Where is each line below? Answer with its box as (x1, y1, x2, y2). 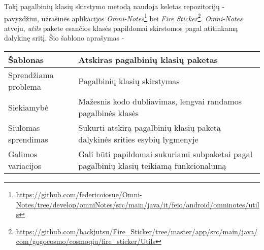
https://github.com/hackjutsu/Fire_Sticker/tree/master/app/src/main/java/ (16, 226, 258, 236)
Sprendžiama (8, 69, 54, 81)
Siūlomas (8, 122, 40, 134)
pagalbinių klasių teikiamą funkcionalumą (78, 160, 226, 172)
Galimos (8, 148, 38, 160)
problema (8, 81, 41, 93)
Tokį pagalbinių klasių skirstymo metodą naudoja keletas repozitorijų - (4, 1, 225, 11)
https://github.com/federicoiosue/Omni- (16, 189, 142, 200)
